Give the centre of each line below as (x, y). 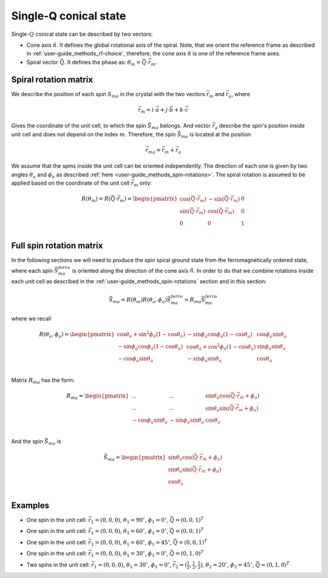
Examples (30, 505)
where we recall (31, 318)
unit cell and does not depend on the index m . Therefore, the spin (94, 134)
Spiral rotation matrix (52, 79)
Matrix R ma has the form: (43, 381)
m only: (143, 184)
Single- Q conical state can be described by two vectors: (82, 34)
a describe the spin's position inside (260, 126)
